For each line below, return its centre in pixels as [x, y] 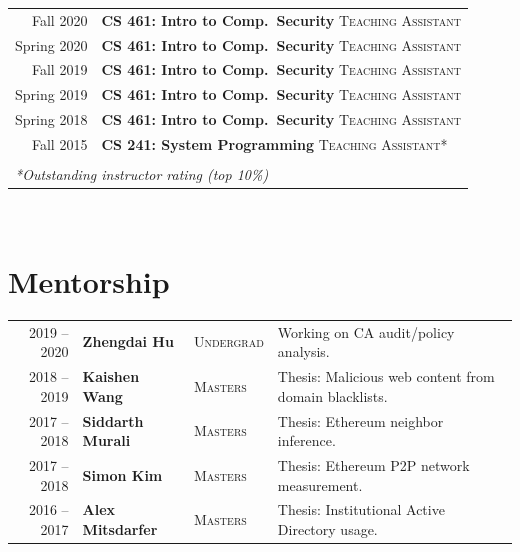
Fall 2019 [59, 69]
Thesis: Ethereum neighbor [360, 420]
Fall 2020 [59, 19]
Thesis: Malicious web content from [386, 376]
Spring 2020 [51, 44]
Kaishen [111, 376]
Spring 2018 [51, 119]
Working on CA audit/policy [366, 331]
